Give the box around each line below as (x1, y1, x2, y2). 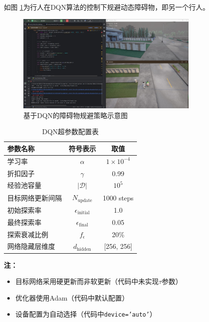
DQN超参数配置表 (42, 126, 99, 137)
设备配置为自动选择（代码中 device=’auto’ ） (15, 309, 156, 319)
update (77, 198, 92, 203)
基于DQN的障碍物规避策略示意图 (23, 110, 128, 120)
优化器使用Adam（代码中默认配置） (15, 292, 129, 302)
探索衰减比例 (7, 229, 48, 239)
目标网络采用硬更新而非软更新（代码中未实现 (15, 276, 159, 286)
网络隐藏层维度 (7, 241, 55, 251)
